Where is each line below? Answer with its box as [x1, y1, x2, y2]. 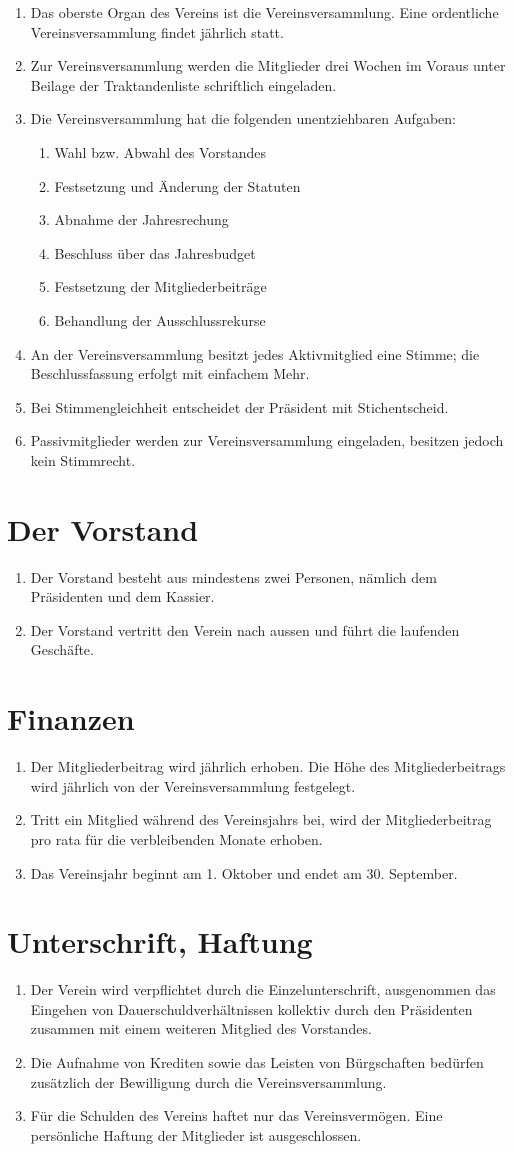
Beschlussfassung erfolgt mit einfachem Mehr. [30, 363, 310, 384]
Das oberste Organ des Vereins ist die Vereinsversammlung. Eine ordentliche [30, 2, 499, 22]
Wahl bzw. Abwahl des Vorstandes [54, 141, 267, 162]
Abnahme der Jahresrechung [54, 209, 229, 230]
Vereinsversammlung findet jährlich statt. [30, 21, 284, 42]
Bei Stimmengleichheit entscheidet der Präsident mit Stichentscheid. [30, 396, 449, 417]
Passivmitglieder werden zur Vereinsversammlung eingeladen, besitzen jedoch [30, 430, 504, 451]
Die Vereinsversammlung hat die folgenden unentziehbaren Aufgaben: [30, 108, 456, 129]
